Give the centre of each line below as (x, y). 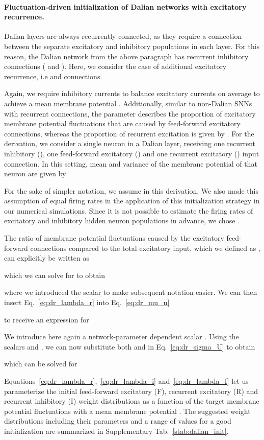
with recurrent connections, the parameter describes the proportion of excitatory (130, 113)
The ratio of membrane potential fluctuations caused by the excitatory (114, 238)
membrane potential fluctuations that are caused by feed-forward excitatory (122, 123)
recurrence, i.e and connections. (53, 76)
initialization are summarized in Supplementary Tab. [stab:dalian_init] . (116, 431)
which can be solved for (41, 364)
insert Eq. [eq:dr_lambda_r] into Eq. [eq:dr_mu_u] (87, 302)
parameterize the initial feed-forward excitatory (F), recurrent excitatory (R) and (131, 391)
